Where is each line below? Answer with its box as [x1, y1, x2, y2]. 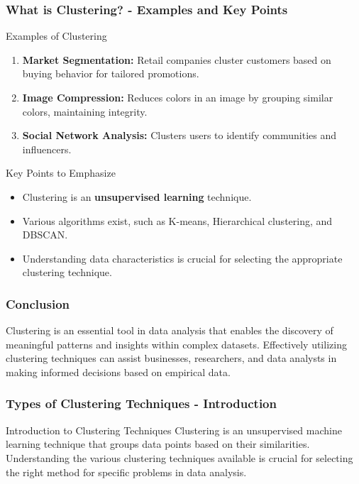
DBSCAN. [22, 227, 68, 242]
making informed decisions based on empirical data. [6, 364, 231, 379]
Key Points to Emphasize [6, 165, 116, 180]
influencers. [22, 141, 72, 156]
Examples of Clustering [6, 28, 107, 43]
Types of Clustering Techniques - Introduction [6, 395, 277, 412]
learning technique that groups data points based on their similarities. [6, 436, 310, 451]
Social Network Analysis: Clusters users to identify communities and [22, 128, 337, 143]
